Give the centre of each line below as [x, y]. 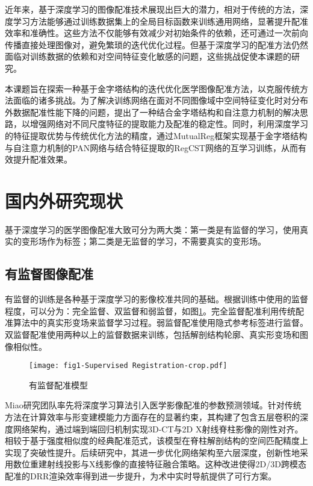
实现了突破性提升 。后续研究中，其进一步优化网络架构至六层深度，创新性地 [152, 452]
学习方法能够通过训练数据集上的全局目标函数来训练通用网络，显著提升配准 [160, 21]
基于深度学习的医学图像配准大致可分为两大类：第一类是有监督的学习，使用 [152, 229]
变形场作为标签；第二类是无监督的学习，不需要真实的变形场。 [144, 241]
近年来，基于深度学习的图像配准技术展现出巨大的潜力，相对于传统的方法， [152, 9]
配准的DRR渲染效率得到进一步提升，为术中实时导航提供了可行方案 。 [141, 476]
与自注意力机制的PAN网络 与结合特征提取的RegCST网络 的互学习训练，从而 [151, 147]
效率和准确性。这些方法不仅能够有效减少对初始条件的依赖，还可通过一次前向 [156, 33]
